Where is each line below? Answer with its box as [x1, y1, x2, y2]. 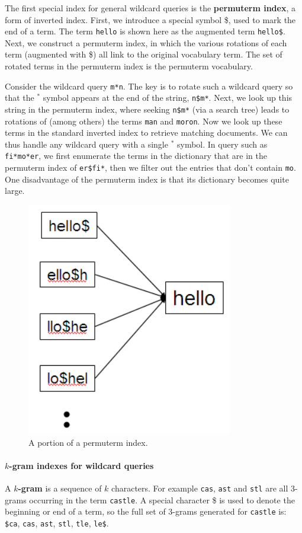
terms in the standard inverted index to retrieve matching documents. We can [5, 126, 288, 139]
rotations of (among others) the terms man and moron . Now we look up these [5, 114, 282, 127]
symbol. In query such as [177, 138, 268, 150]
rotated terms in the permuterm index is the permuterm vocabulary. [5, 60, 253, 72]
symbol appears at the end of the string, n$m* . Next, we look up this [43, 91, 293, 104]
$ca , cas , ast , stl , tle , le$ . [5, 516, 109, 529]
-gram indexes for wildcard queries [9, 459, 154, 471]
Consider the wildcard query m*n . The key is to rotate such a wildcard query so [5, 79, 293, 92]
